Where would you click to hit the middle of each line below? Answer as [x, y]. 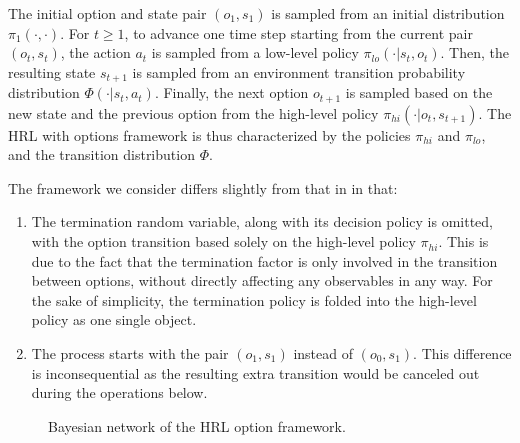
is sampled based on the [419, 92]
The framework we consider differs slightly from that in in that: [203, 187]
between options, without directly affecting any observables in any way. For [262, 280]
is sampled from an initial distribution [388, 13]
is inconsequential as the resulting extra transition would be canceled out [255, 372]
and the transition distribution [101, 154]
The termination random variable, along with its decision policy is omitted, [262, 221]
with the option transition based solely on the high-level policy [223, 241]
